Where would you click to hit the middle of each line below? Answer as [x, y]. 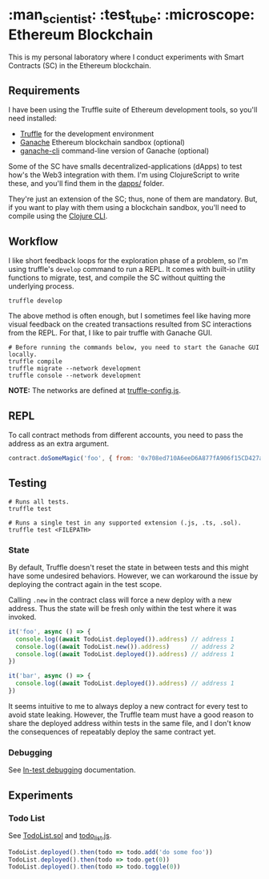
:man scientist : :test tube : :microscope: [132, 16]
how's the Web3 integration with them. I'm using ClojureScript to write [124, 175]
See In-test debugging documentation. [72, 770]
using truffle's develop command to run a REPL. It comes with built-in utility [132, 269]
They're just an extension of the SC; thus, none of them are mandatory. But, [133, 199]
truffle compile [35, 362]
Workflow [33, 241]
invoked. [22, 617]
